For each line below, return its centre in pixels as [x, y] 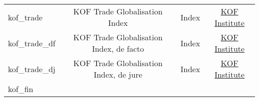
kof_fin [21, 89]
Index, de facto [118, 49]
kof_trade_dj [32, 69]
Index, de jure [118, 74]
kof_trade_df [32, 43]
